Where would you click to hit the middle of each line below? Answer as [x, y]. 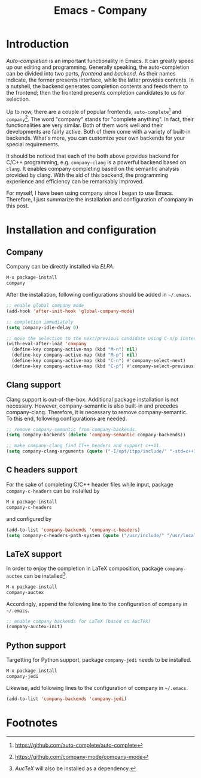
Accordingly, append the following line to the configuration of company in [97, 604]
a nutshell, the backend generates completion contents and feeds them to [97, 86]
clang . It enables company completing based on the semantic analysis [93, 169]
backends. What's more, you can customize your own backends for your [96, 138]
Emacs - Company [100, 10]
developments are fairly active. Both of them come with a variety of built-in [98, 132]
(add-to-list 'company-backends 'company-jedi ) [67, 699]
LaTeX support [34, 554]
